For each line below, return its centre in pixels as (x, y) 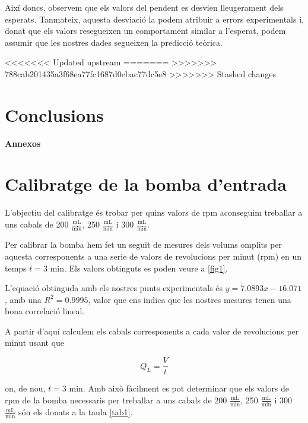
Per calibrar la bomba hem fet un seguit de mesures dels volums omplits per (144, 244)
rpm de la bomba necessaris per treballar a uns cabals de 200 (116, 400)
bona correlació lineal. (45, 311)
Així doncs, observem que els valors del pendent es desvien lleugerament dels (144, 7)
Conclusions (54, 114)
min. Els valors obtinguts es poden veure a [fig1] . (139, 268)
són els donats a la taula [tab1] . (76, 412)
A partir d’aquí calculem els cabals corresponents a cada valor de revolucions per (152, 331)
